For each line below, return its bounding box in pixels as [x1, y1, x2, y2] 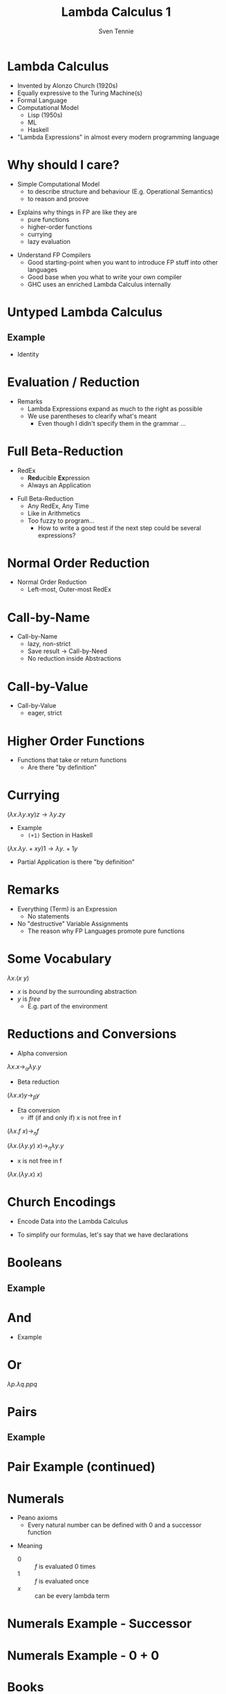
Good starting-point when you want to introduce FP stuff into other [27, 258, 218, 266]
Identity [17, 350, 39, 358]
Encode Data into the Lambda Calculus [17, 1217, 129, 1225]
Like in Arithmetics [27, 509, 81, 517]
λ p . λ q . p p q [7, 1380, 38, 1388]
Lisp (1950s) [27, 111, 63, 119]
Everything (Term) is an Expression [17, 905, 117, 913]
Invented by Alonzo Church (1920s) [17, 81, 118, 90]
